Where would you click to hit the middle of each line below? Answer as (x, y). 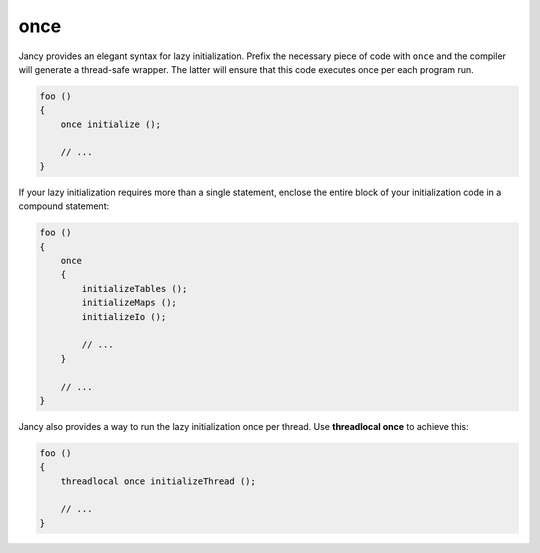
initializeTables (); (134, 288)
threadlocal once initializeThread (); (158, 481)
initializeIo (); (124, 316)
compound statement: (64, 206)
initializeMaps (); (129, 303)
